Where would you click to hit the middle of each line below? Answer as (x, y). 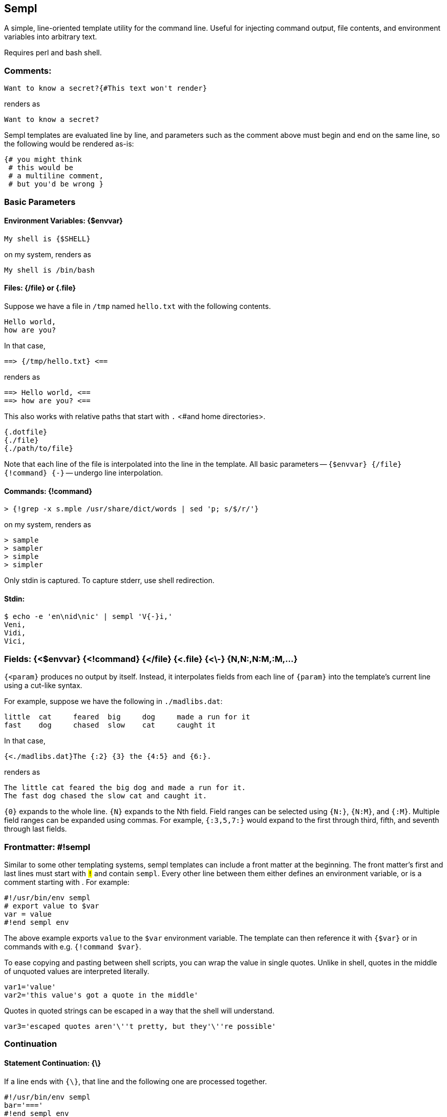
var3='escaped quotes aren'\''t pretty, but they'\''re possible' (140, 1026)
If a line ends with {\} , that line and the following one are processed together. (136, 1081)
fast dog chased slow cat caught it (110, 725)
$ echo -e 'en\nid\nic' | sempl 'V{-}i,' (88, 617)
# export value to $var (52, 906)
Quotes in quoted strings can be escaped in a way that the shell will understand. (139, 1010)
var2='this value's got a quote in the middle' (101, 995)
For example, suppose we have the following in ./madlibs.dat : (113, 701)
